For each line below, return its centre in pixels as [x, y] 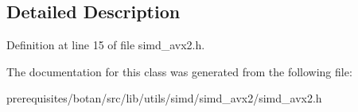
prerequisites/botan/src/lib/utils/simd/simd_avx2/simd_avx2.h [164, 98]
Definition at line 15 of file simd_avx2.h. [106, 45]
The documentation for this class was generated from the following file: [179, 71]
